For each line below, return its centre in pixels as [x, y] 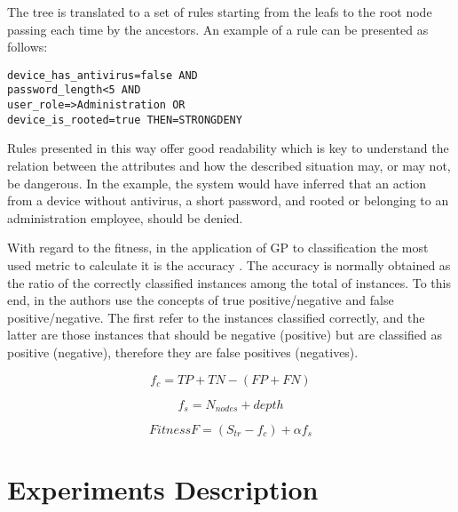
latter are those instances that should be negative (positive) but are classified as [225, 335]
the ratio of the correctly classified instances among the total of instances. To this [229, 282]
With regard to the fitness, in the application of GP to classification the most [218, 248]
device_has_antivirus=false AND [103, 75]
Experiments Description [163, 489]
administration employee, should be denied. [125, 217]
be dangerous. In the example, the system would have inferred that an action [217, 183]
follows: [28, 47]
